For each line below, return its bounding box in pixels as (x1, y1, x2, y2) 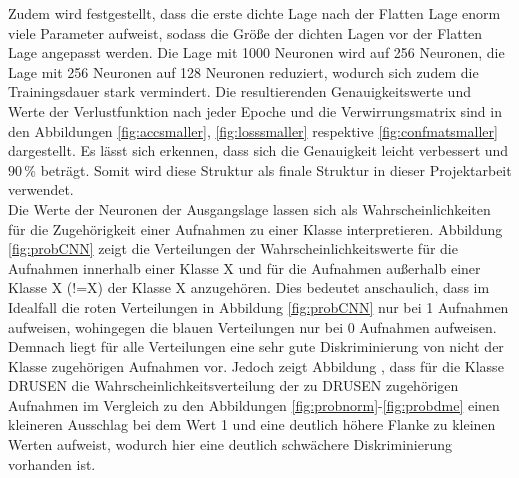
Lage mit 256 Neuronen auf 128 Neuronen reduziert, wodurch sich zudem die (8, 61, 479, 82)
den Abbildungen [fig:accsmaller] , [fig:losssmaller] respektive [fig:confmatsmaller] (8, 120, 498, 141)
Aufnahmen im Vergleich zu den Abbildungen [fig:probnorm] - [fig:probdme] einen (8, 394, 500, 415)
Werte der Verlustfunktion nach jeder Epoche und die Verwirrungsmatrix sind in (8, 100, 502, 121)
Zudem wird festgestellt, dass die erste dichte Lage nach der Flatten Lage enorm (8, 3, 501, 23)
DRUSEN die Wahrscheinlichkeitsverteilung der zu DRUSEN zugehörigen (8, 375, 459, 396)
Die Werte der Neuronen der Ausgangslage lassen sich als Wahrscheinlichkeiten (8, 198, 491, 219)
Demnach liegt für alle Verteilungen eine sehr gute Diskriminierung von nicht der (8, 336, 504, 357)
